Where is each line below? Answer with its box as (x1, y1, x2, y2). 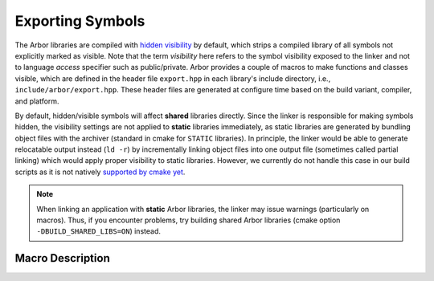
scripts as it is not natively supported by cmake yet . (14, 167, 186, 177)
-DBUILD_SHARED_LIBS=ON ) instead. (36, 226, 161, 236)
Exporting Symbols (14, 12, 145, 30)
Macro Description (14, 251, 110, 265)
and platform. (14, 96, 59, 106)
